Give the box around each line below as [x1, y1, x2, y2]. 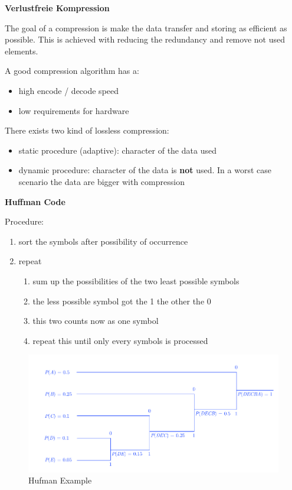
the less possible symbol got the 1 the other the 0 [32, 294, 211, 307]
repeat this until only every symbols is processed [32, 334, 208, 346]
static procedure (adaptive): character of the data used [18, 144, 216, 156]
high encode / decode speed [18, 84, 119, 96]
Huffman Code [5, 195, 65, 207]
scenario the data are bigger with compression [18, 175, 185, 187]
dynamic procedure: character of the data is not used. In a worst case [18, 164, 271, 176]
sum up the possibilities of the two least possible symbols [32, 274, 239, 287]
